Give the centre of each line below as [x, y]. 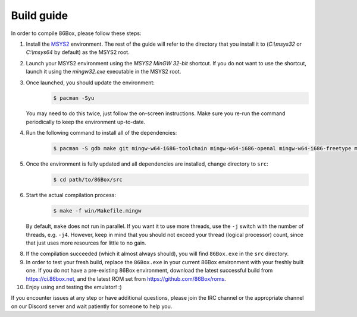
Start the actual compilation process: [71, 195]
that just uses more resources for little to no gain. [86, 243]
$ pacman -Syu [74, 98]
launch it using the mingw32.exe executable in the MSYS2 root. [104, 72]
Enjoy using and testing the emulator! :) [74, 287]
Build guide [40, 15]
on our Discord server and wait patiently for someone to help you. [92, 306]
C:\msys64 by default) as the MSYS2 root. [78, 52]
